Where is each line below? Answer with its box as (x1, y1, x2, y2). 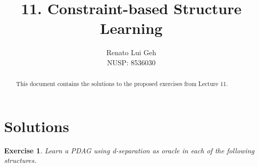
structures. (4, 155, 37, 165)
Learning (100, 18, 163, 38)
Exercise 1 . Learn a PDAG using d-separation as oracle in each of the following (4, 145, 254, 155)
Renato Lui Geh (106, 47, 157, 58)
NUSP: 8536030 (107, 57, 156, 67)
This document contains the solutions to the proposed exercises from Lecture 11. (16, 79, 228, 88)
